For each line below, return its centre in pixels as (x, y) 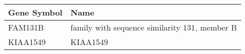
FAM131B (26, 27)
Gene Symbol (35, 12)
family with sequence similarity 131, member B (154, 27)
